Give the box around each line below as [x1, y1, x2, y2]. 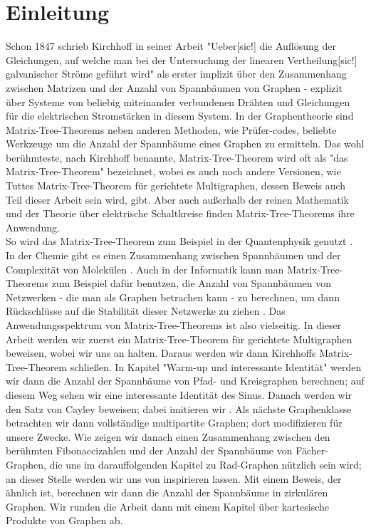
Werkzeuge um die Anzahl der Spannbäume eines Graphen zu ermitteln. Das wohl [6, 136, 365, 151]
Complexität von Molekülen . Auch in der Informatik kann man [6, 261, 284, 276]
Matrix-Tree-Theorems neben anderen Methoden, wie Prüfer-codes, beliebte [6, 122, 337, 137]
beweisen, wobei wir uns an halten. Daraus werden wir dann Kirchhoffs [6, 345, 316, 360]
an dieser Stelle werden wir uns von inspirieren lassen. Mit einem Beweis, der [6, 471, 342, 486]
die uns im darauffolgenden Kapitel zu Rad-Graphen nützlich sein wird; [49, 457, 362, 471]
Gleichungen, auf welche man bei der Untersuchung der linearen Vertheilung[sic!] [6, 52, 357, 67]
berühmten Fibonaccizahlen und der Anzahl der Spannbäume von [6, 443, 293, 458]
